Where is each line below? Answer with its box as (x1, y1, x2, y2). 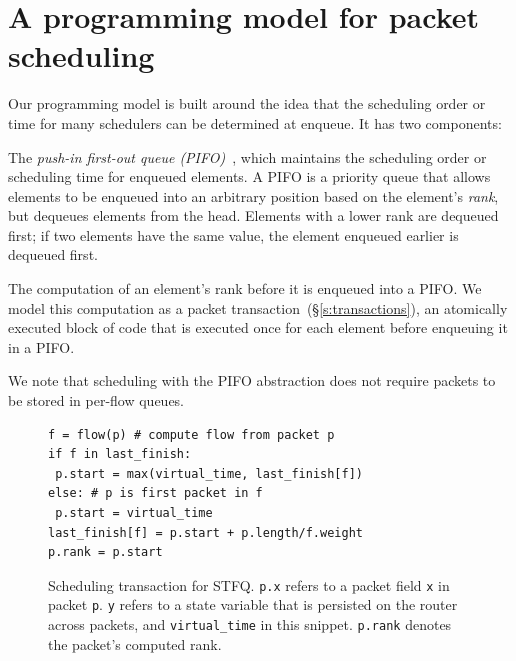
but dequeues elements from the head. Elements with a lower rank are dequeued (8, 205, 499, 226)
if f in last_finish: (48, 447, 192, 462)
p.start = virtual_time (55, 506, 213, 520)
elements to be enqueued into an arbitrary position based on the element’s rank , (8, 185, 499, 206)
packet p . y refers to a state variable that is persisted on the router (48, 594, 458, 615)
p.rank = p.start (48, 545, 163, 560)
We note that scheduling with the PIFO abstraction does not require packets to (8, 370, 496, 391)
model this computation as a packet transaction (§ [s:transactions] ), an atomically (8, 297, 508, 318)
